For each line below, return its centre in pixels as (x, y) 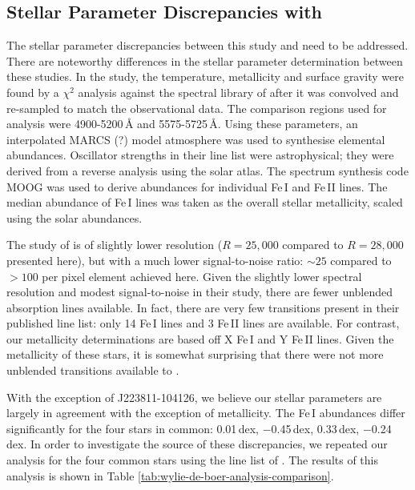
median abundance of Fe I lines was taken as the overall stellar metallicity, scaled (205, 202)
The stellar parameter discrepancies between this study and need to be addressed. (207, 45)
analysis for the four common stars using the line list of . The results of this (193, 460)
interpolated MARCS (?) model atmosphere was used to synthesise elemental (196, 139)
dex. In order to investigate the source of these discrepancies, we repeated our (197, 444)
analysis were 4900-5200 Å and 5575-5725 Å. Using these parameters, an (182, 124)
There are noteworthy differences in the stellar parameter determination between (205, 60)
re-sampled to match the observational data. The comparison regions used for (197, 108)
